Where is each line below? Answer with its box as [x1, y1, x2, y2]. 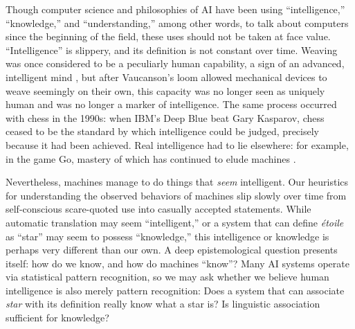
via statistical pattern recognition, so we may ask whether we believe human [6, 269, 329, 284]
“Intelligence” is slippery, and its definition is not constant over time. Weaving [6, 42, 338, 57]
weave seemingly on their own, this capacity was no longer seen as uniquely [6, 83, 325, 98]
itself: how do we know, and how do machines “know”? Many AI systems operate [6, 256, 349, 270]
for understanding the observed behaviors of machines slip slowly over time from [6, 188, 347, 202]
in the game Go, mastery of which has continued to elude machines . [6, 151, 296, 166]
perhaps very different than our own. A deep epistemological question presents [6, 242, 338, 257]
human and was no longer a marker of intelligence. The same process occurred [6, 97, 337, 112]
